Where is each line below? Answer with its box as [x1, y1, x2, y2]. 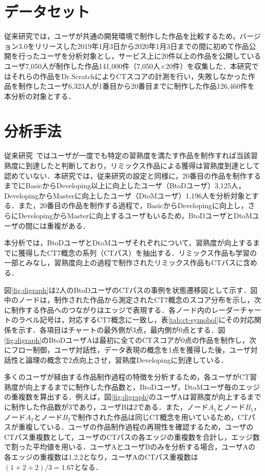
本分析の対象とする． [4, 90, 76, 101]
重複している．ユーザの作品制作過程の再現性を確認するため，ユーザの [18, 421, 254, 432]
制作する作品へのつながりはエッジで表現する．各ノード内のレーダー [11, 304, 240, 315]
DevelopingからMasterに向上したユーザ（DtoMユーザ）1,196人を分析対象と [4, 190, 252, 201]
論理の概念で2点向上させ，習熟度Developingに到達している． [25, 354, 228, 365]
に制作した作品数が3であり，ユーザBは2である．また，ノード [4, 402, 209, 412]
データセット [4, 1, 90, 22]
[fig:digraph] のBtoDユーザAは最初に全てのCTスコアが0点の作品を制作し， [4, 334, 249, 345]
